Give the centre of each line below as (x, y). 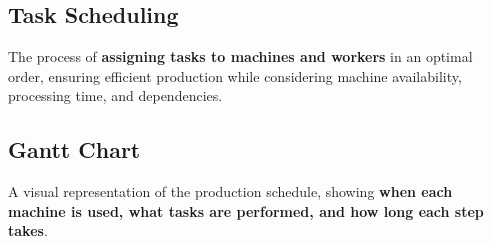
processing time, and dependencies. (115, 95)
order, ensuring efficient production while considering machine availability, (235, 75)
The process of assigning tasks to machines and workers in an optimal (240, 56)
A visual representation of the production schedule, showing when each (230, 191)
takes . (28, 230)
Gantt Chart (74, 149)
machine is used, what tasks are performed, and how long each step (246, 210)
